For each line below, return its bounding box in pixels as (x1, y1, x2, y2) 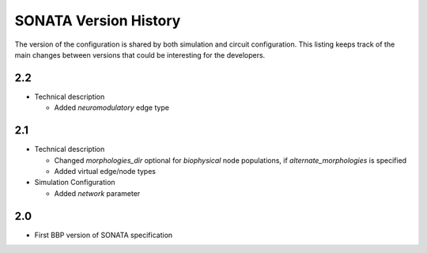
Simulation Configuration (34, 178, 115, 187)
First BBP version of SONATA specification (34, 230, 173, 240)
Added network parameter (54, 188, 141, 198)
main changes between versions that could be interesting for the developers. (14, 50, 266, 59)
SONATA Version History (14, 12, 181, 29)
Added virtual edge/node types (54, 166, 156, 176)
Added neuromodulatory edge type (54, 103, 170, 112)
